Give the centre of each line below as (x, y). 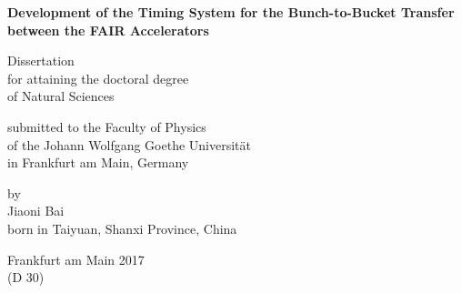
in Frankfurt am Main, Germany (98, 162)
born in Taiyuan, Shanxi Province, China (122, 228)
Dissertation (41, 61)
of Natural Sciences (61, 96)
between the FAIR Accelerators (108, 30)
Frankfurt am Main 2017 (76, 259)
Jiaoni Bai (36, 211)
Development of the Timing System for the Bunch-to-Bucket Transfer (231, 12)
